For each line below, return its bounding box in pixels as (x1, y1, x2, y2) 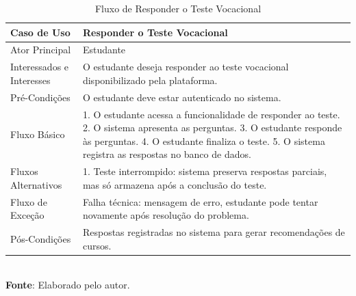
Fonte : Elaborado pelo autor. (5, 278, 130, 292)
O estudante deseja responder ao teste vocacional (82, 59, 289, 74)
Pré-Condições (10, 90, 71, 104)
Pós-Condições (10, 231, 71, 245)
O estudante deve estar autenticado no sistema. (82, 90, 281, 104)
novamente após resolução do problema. (82, 208, 249, 222)
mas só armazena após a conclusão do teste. (82, 177, 267, 191)
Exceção (10, 208, 44, 222)
